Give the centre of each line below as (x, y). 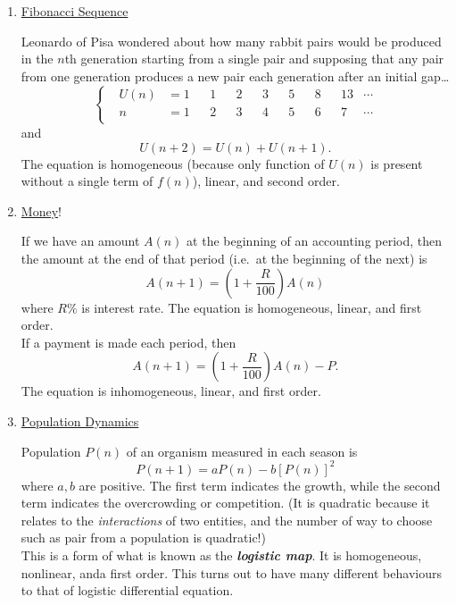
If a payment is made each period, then (129, 342)
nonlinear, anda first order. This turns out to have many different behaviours (231, 572)
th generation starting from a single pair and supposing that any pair (254, 59)
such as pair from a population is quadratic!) (143, 538)
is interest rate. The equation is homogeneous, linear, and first (252, 307)
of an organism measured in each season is (242, 451)
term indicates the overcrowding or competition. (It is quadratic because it (225, 503)
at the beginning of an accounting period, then (315, 241)
